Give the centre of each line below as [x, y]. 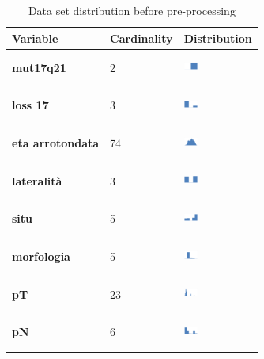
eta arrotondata [56, 143]
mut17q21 [39, 67]
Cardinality [141, 38]
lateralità [37, 180]
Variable [35, 38]
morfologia [41, 256]
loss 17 [30, 105]
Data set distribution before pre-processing [132, 10]
